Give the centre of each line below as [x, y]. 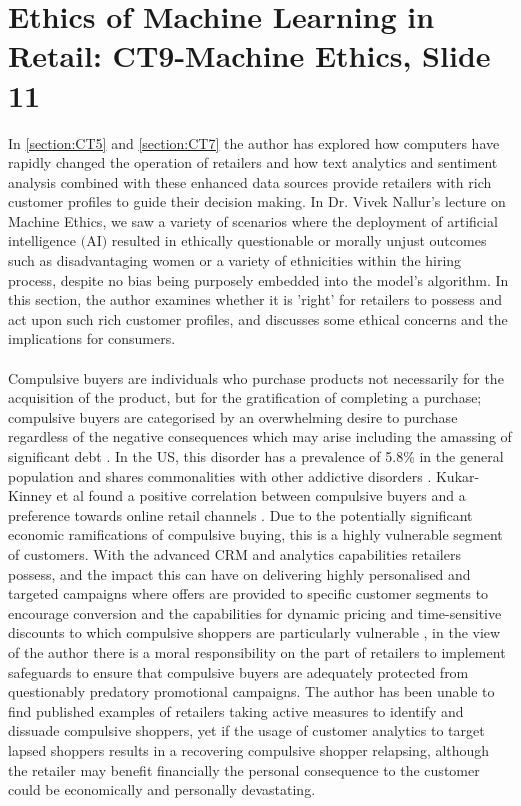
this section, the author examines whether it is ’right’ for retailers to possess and [255, 299]
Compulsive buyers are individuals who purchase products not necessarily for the [256, 377]
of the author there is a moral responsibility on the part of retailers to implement [257, 651]
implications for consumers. [92, 338]
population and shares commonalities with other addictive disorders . [220, 475]
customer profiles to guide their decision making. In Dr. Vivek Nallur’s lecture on [257, 201]
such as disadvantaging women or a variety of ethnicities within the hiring [235, 260]
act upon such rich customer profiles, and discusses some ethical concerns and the [258, 318]
